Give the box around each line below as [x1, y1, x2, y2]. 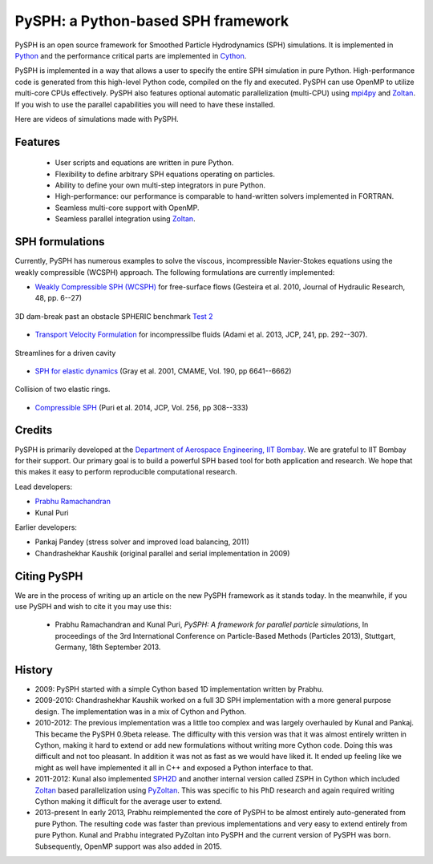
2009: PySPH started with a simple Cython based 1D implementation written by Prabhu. [34, 684, 324, 694]
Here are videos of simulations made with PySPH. [14, 114, 180, 123]
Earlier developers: [14, 522, 78, 532]
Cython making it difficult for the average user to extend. [34, 796, 222, 805]
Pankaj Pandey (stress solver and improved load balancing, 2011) [34, 537, 250, 547]
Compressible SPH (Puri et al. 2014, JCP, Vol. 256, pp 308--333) [34, 402, 249, 412]
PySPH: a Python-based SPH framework [14, 12, 289, 30]
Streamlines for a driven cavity [14, 348, 116, 357]
